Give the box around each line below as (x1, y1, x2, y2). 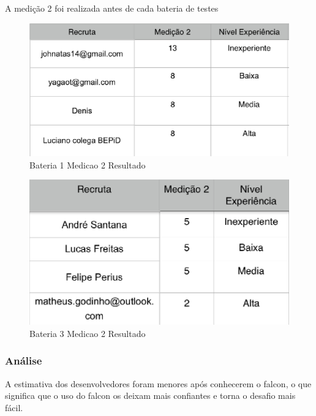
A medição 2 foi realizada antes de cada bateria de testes (5, 2, 219, 14)
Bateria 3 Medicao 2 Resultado (29, 327, 146, 339)
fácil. (5, 401, 23, 414)
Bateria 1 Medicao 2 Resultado (29, 158, 146, 171)
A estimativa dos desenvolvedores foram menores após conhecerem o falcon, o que (5, 377, 312, 390)
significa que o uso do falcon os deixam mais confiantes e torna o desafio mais (5, 389, 296, 402)
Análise (5, 353, 42, 368)
